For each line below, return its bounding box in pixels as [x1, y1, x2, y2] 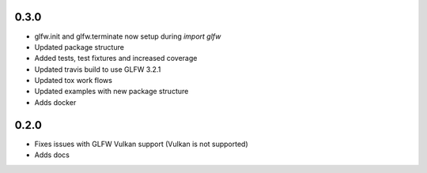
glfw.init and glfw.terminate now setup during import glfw [34, 32, 221, 41]
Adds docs [34, 150, 70, 160]
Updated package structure [34, 42, 124, 51]
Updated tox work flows [34, 76, 112, 85]
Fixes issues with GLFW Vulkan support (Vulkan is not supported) [34, 139, 248, 149]
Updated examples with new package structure [34, 87, 189, 96]
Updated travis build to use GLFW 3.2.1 [34, 64, 161, 74]
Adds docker [34, 97, 77, 107]
